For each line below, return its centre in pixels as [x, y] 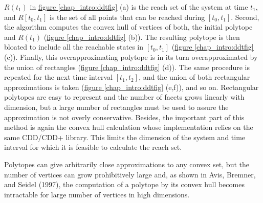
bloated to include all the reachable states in [74, 47]
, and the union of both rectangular [194, 77]
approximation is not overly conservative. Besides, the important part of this [124, 117]
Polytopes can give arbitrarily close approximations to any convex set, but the [127, 164]
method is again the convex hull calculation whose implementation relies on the [129, 127]
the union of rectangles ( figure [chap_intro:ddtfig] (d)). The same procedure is [127, 67]
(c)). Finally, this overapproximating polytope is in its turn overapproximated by [131, 57]
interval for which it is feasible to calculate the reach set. [93, 147]
